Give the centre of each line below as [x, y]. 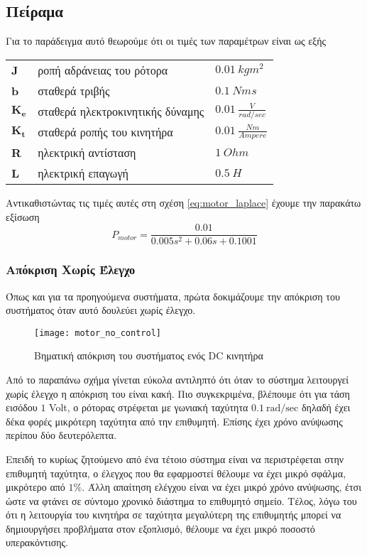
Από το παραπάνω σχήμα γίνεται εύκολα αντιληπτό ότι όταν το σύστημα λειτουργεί [177, 379]
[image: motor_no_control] [98, 333]
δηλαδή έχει [326, 407]
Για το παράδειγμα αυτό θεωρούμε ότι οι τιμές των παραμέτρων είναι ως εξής [166, 41]
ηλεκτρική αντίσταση [87, 153]
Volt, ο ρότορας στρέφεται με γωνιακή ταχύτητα [149, 407]
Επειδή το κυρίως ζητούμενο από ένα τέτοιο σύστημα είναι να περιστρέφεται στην [175, 458]
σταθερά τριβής [74, 90]
